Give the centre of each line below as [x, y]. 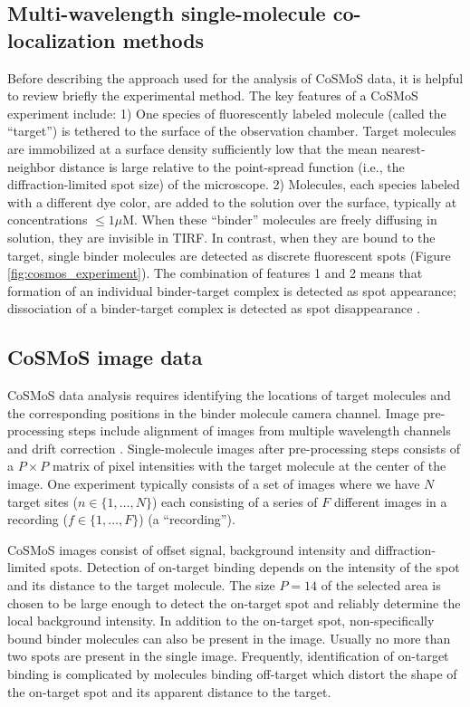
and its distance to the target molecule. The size [141, 585]
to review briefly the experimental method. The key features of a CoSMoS [213, 96]
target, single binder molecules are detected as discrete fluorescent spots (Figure [229, 255]
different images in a [390, 501]
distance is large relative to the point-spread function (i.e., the [232, 166]
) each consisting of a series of [235, 501]
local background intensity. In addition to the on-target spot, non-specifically [221, 621]
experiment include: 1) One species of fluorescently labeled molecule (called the [227, 113]
